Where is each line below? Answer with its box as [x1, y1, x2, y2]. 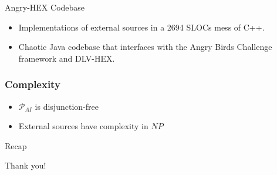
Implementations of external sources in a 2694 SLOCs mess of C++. [18, 21, 265, 33]
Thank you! [5, 159, 46, 171]
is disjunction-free [35, 100, 99, 112]
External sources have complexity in [18, 120, 148, 132]
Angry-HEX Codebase [5, 1, 85, 13]
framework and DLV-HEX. [18, 52, 115, 64]
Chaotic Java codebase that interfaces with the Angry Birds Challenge [18, 41, 272, 53]
